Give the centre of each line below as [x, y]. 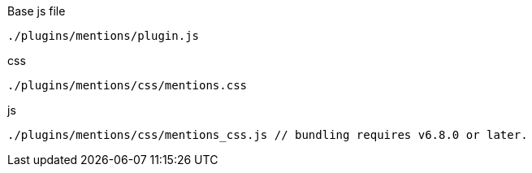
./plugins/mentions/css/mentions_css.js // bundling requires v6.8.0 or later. [268, 135]
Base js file [37, 11]
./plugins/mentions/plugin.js [104, 36]
